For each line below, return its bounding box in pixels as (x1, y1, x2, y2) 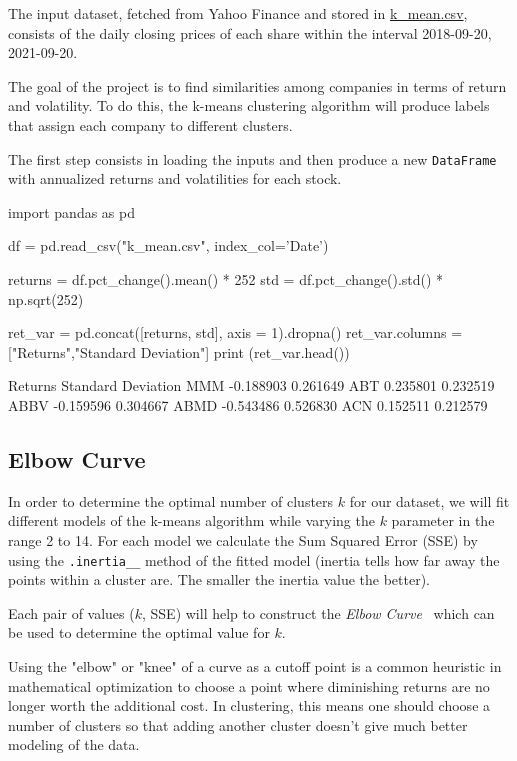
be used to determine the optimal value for (8, 622, 270, 643)
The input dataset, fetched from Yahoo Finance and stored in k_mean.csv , (8, 3, 468, 23)
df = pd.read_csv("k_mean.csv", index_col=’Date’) (8, 235, 329, 256)
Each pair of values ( (8, 602, 135, 623)
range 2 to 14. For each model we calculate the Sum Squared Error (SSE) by (8, 529, 478, 550)
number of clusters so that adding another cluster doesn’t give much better (8, 714, 468, 735)
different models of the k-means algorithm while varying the (8, 510, 375, 531)
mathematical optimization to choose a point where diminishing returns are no (8, 675, 490, 696)
